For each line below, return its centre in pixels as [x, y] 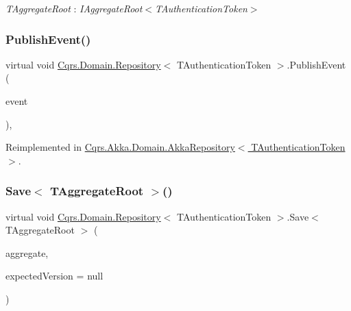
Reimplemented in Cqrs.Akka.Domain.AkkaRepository [120, 147]
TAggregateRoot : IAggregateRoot [74, 8]
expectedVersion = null [55, 276]
